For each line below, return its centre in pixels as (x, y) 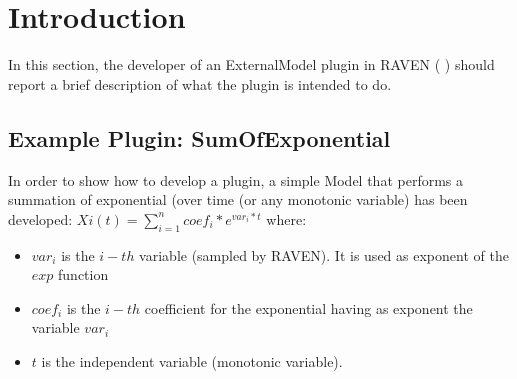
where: (286, 218)
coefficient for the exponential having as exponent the (308, 307)
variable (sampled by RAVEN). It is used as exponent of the (324, 254)
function (83, 274)
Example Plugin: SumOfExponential (199, 137)
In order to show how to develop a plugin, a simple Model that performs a (235, 179)
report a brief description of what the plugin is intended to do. (200, 83)
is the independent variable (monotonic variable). (192, 360)
